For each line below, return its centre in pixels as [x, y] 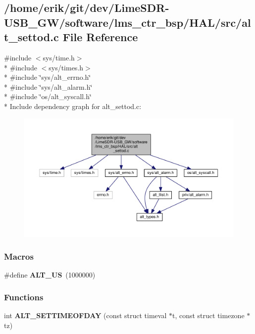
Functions [24, 297]
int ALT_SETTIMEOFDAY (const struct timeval [85, 315]
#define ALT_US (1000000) [50, 275]
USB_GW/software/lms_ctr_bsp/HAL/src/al [127, 22]
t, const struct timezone [208, 315]
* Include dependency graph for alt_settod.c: [73, 106]
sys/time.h [59, 57]
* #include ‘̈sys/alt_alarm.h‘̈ [48, 86]
